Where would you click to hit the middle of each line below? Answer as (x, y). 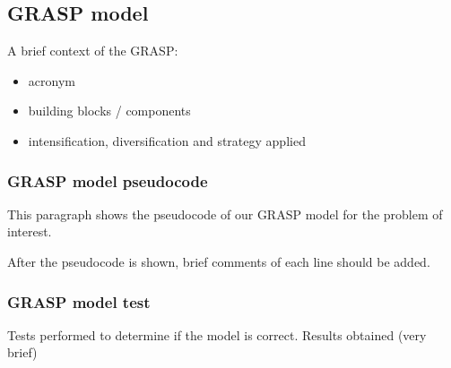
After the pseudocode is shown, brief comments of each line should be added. (219, 261)
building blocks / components (109, 111)
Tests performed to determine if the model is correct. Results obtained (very (217, 334)
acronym (52, 80)
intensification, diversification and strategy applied (167, 140)
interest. (30, 231)
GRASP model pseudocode (108, 180)
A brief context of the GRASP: (93, 51)
